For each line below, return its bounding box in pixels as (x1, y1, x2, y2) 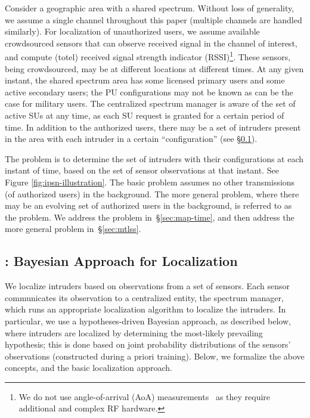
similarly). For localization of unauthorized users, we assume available (5, 25, 260, 38)
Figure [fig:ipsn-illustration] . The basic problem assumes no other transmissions (5, 175, 295, 188)
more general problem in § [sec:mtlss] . (5, 222, 141, 235)
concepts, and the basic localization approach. (5, 361, 172, 374)
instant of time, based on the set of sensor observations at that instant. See (5, 164, 279, 177)
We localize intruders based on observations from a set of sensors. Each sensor (5, 280, 290, 292)
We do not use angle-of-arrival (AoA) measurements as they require (18, 390, 271, 402)
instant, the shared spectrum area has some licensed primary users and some (5, 74, 285, 86)
